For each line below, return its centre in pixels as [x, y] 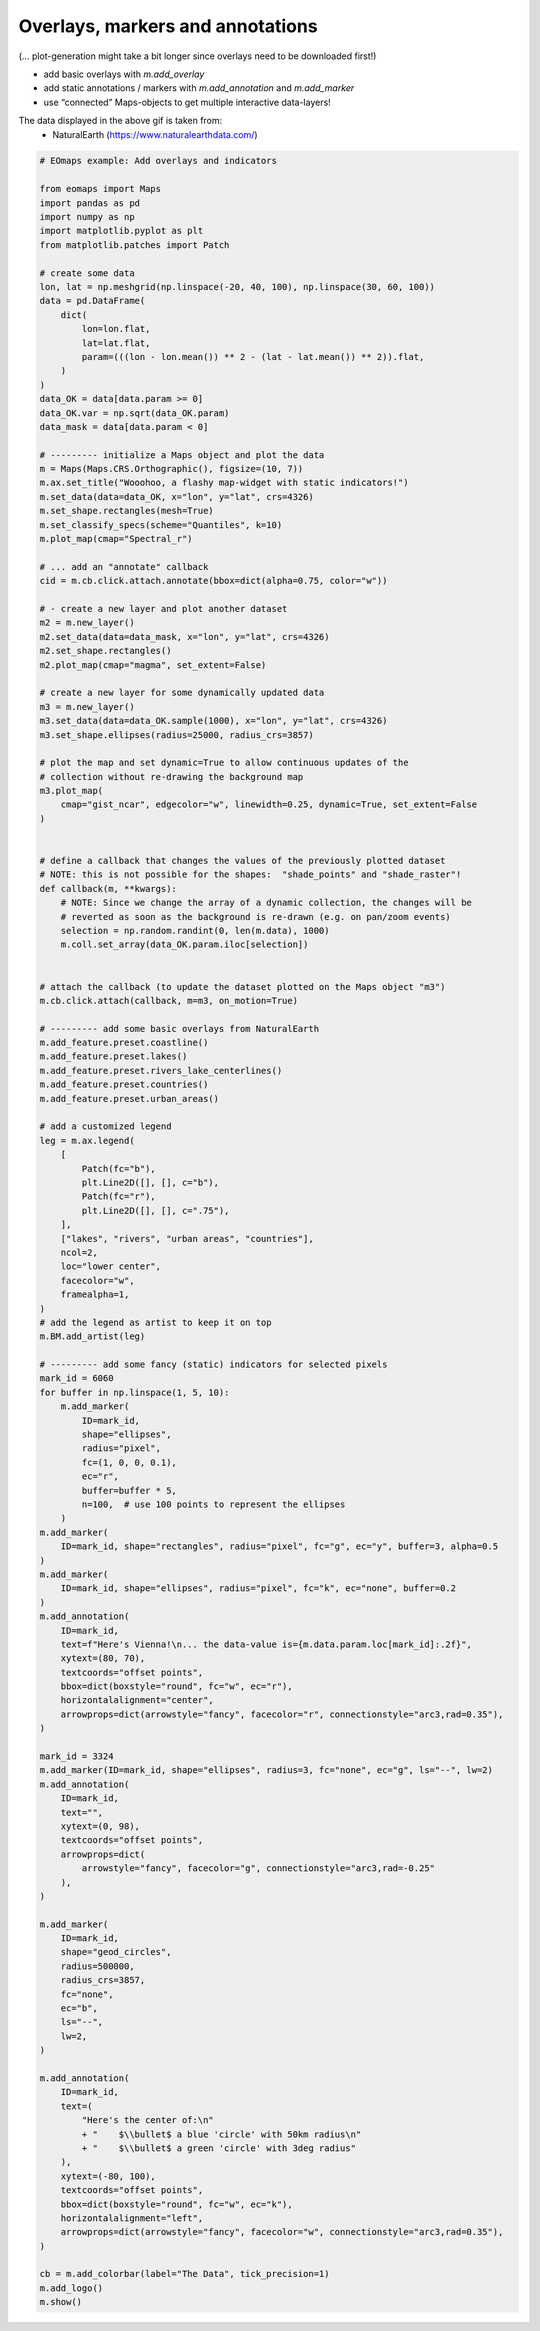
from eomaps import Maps [100, 189]
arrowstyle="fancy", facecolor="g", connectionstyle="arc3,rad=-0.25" [258, 1868]
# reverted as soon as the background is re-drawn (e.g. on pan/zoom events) [256, 916]
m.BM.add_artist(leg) [92, 1336]
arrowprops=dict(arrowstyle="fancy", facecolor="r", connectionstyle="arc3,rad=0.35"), [282, 1714]
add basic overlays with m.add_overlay [124, 74]
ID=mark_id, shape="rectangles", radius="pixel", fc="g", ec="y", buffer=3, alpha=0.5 [279, 1546]
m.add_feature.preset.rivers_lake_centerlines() [161, 1070]
